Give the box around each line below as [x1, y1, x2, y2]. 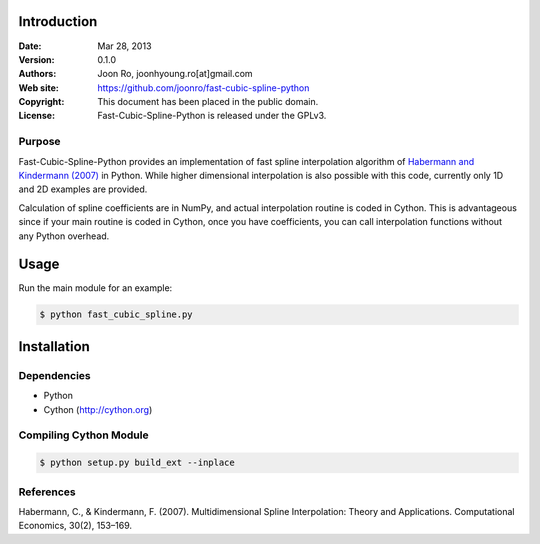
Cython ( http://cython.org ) [43, 403, 153, 415]
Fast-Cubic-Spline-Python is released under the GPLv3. [97, 110, 327, 122]
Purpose [18, 135, 61, 149]
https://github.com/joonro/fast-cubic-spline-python [97, 81, 310, 94]
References [18, 485, 76, 499]
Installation [18, 338, 90, 355]
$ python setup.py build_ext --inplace [39, 457, 235, 469]
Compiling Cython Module [18, 428, 149, 442]
